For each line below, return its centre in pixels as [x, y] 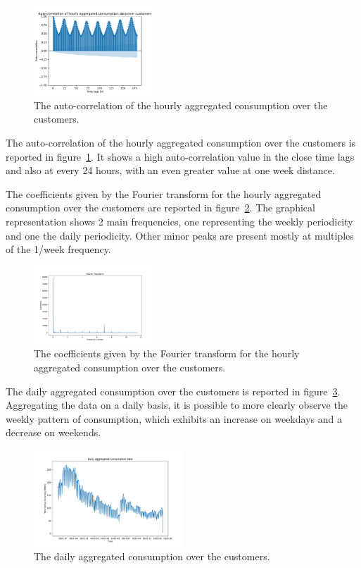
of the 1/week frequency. [58, 249]
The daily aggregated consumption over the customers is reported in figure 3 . [173, 391]
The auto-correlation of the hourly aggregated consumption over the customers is [181, 142]
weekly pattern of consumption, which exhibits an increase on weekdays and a [174, 418]
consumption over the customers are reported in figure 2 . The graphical [160, 208]
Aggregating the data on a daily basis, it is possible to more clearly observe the [177, 405]
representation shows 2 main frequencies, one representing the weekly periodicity [179, 221]
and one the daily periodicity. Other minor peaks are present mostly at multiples [180, 235]
